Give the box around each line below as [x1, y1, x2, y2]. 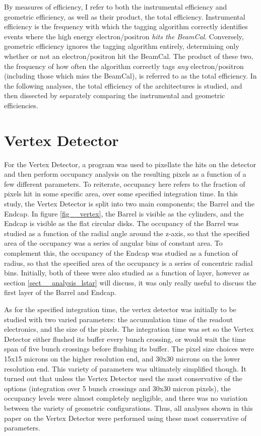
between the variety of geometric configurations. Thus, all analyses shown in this [4, 402, 253, 413]
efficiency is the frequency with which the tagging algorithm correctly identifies [4, 21, 248, 32]
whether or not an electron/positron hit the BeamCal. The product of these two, [4, 50, 253, 61]
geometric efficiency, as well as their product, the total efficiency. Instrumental [4, 11, 245, 22]
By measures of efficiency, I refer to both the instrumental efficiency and [4, 2, 227, 12]
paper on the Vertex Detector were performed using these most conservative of [4, 412, 247, 423]
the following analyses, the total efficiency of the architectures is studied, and [4, 80, 242, 91]
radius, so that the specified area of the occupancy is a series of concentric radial [4, 257, 253, 268]
